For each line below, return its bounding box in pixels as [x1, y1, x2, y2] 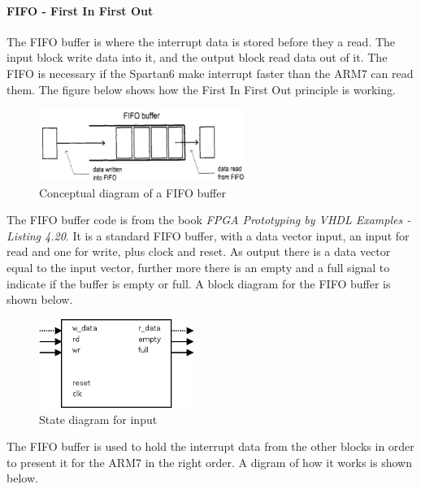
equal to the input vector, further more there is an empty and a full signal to [7, 258, 390, 275]
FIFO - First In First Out [7, 2, 154, 19]
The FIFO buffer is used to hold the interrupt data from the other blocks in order [7, 438, 414, 455]
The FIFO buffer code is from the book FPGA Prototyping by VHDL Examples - [7, 211, 411, 228]
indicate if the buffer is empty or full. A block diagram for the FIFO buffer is [7, 275, 391, 292]
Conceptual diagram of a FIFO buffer [39, 184, 226, 201]
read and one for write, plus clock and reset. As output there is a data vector [7, 243, 391, 260]
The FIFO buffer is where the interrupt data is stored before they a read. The [7, 32, 396, 50]
